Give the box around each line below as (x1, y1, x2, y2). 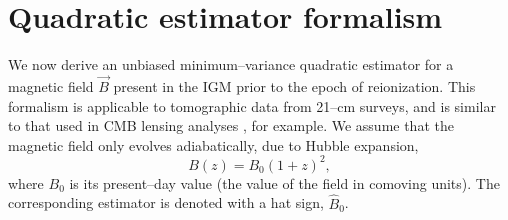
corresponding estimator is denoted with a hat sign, (8, 192, 324, 213)
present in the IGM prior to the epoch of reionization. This (113, 75, 476, 96)
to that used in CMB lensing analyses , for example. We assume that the (8, 115, 454, 136)
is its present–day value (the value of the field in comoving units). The (69, 172, 500, 193)
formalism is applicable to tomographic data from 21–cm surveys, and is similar (8, 95, 496, 116)
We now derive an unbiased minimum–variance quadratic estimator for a (8, 54, 454, 75)
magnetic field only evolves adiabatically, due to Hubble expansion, (8, 134, 419, 155)
